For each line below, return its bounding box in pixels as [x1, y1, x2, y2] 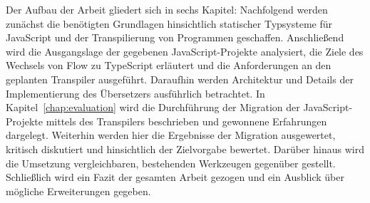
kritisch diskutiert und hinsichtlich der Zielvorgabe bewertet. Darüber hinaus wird [6, 141, 364, 156]
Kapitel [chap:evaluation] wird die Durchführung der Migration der [6, 100, 300, 115]
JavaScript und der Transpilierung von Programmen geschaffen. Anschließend [6, 30, 344, 45]
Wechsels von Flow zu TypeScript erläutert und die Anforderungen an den [6, 58, 332, 73]
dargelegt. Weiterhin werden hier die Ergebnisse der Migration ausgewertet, [6, 127, 336, 142]
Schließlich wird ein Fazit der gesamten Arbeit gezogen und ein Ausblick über [6, 170, 344, 184]
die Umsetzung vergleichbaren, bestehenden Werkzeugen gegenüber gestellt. [6, 155, 336, 170]
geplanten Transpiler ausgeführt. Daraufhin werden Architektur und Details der [6, 71, 354, 86]
